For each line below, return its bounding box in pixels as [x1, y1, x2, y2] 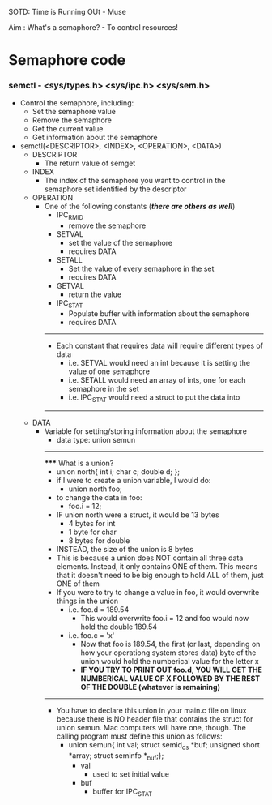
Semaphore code [8, 51, 126, 70]
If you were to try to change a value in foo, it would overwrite [56, 587, 260, 597]
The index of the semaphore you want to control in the [44, 176, 226, 186]
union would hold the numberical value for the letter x [80, 656, 259, 666]
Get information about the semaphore [32, 133, 158, 143]
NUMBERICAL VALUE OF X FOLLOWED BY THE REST [80, 673, 261, 683]
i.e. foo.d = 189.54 [68, 604, 130, 614]
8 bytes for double [68, 535, 130, 546]
